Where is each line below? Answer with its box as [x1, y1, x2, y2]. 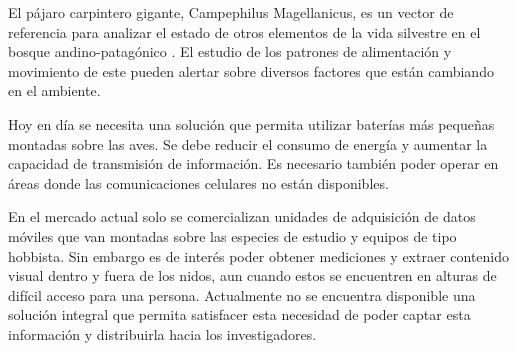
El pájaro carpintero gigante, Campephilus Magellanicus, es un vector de [8, 2, 454, 22]
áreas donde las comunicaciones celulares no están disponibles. [8, 172, 389, 193]
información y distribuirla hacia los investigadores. [8, 323, 317, 344]
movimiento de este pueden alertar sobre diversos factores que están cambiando [8, 60, 494, 81]
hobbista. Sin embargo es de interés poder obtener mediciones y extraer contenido [8, 245, 510, 266]
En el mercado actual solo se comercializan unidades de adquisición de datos [8, 206, 476, 227]
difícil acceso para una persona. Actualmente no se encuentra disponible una [8, 284, 476, 305]
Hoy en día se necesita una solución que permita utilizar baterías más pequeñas [8, 113, 495, 134]
